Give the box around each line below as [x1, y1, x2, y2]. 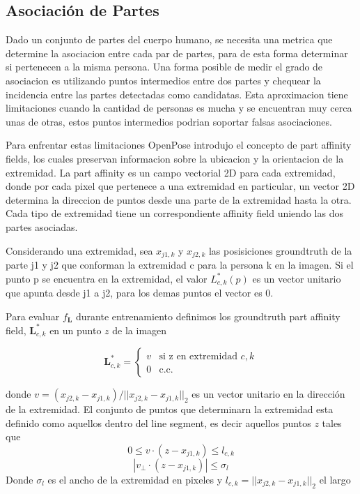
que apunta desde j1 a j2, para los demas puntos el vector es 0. [6, 285, 274, 300]
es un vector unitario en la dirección [191, 387, 345, 401]
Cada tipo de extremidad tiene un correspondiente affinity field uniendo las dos [6, 206, 343, 220]
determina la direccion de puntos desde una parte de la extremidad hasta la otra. [6, 192, 352, 207]
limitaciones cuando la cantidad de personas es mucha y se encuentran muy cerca [6, 100, 352, 115]
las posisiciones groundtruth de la [208, 243, 352, 257]
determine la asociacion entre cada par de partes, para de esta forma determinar [6, 45, 348, 60]
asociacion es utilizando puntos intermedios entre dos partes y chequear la [6, 73, 321, 87]
